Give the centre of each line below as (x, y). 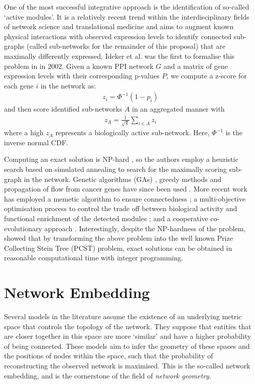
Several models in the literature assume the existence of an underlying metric (123, 316)
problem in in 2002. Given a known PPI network (79, 66)
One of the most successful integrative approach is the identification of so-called (127, 7)
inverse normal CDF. (36, 142)
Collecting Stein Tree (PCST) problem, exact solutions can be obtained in (118, 248)
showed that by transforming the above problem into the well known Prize (118, 238)
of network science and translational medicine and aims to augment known (119, 26)
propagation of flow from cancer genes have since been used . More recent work (126, 189)
